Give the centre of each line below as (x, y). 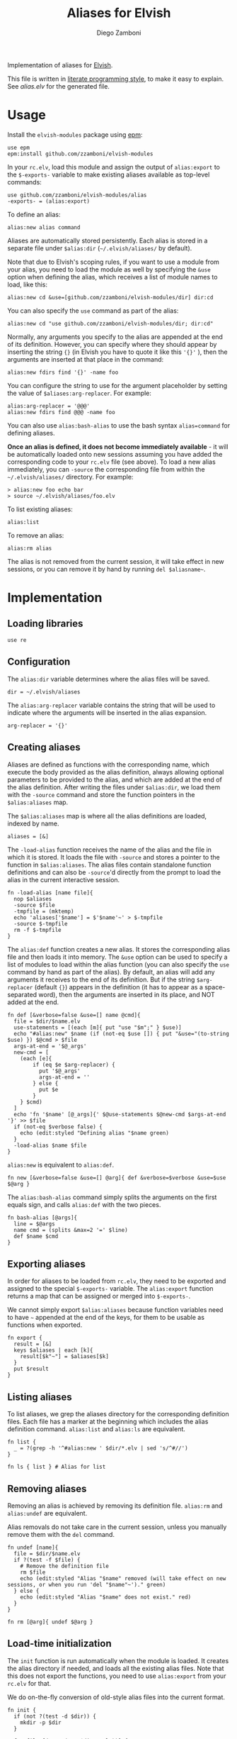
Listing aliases (40, 1397)
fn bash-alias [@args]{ (42, 1218)
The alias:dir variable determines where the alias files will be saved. (109, 679)
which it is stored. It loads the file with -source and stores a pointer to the (114, 857)
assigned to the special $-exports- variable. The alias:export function (110, 1289)
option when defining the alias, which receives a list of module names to (112, 277)
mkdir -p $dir (41, 1722)
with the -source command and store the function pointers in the (101, 794)
